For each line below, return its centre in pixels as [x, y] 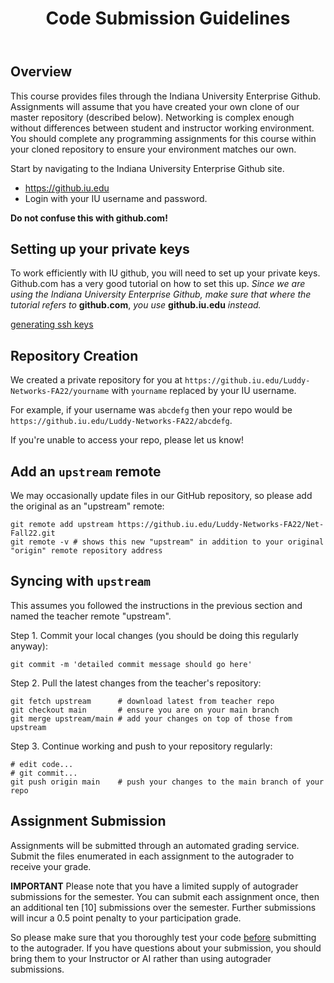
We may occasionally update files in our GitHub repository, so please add [161, 496]
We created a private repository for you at [96, 380]
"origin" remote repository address [86, 551]
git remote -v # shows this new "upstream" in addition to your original [167, 542]
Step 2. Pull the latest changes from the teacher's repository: [136, 683]
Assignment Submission [88, 821]
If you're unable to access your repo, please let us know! [127, 440]
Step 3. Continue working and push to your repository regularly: [141, 746]
